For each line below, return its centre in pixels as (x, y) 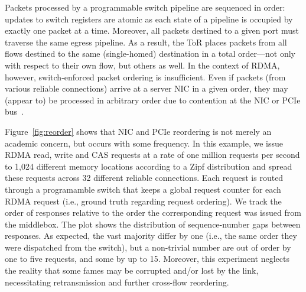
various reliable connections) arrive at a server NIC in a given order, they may (147, 88)
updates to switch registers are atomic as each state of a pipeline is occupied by (149, 19)
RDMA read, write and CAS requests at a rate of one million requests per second (152, 155)
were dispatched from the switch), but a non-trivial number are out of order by (148, 247)
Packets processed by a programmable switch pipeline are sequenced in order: (145, 7)
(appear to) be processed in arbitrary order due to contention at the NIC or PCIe (153, 100)
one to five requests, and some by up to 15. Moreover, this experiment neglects (147, 259)
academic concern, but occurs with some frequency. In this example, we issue (144, 143)
